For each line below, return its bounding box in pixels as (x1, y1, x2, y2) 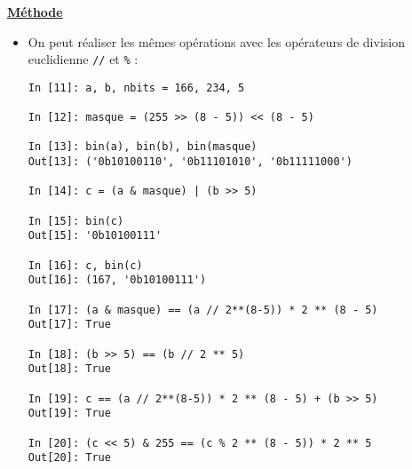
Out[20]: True (28, 451, 111, 465)
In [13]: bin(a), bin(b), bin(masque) (28, 140, 257, 154)
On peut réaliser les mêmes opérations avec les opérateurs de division (28, 32, 405, 51)
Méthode (7, 3, 63, 20)
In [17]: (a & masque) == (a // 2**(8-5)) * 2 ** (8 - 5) (28, 303, 378, 316)
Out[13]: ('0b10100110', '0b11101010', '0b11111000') (28, 155, 353, 169)
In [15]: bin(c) (28, 214, 124, 227)
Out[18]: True (28, 362, 111, 376)
